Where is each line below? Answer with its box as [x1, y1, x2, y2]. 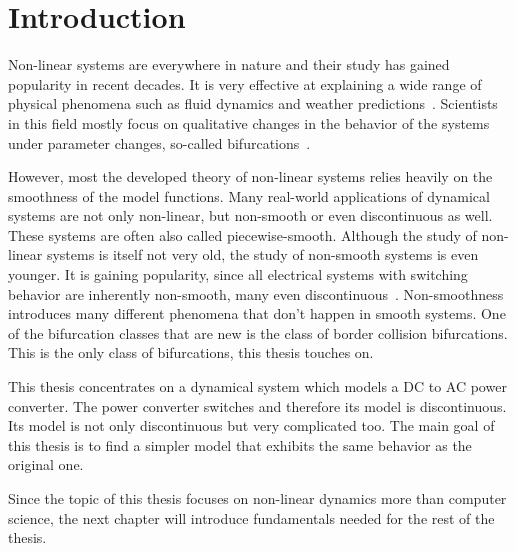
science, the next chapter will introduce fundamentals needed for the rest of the [8, 507, 495, 528]
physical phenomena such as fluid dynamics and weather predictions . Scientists [8, 93, 498, 114]
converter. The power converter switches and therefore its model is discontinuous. [8, 395, 507, 416]
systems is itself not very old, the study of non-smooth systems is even [46, 244, 479, 265]
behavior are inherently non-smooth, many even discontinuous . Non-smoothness [8, 283, 504, 304]
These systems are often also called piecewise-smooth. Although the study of [8, 224, 477, 245]
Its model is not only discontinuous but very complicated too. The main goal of [8, 415, 495, 436]
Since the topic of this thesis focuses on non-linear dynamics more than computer [8, 488, 507, 508]
